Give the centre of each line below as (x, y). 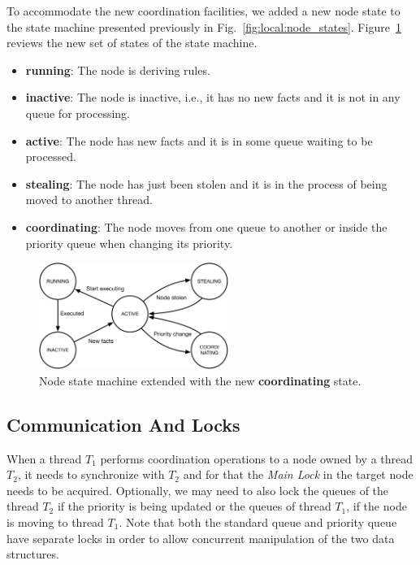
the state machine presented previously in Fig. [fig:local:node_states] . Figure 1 (204, 26)
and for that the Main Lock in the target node (298, 474)
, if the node (377, 506)
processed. (51, 156)
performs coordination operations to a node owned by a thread (257, 458)
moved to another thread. (89, 200)
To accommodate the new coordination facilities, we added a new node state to (204, 11)
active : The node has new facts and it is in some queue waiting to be (199, 140)
